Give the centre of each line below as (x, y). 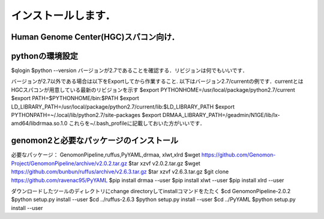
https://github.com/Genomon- (238, 155)
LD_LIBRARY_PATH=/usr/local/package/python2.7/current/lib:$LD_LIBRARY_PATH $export (123, 106)
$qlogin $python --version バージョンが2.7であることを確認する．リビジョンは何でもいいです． (130, 70)
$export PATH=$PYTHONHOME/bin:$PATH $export (75, 98)
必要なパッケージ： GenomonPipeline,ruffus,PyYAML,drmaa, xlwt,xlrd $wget (106, 155)
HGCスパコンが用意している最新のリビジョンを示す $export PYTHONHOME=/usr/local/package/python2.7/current (153, 89)
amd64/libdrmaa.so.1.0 (39, 124)
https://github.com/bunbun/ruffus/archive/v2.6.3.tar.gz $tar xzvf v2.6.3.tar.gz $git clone (120, 172)
